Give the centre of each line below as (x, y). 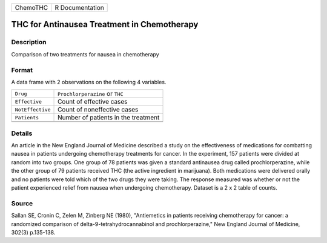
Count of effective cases (93, 102)
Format (22, 70)
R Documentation (79, 8)
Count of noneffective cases (98, 110)
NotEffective (33, 109)
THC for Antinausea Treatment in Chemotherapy (105, 25)
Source (22, 203)
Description (29, 42)
